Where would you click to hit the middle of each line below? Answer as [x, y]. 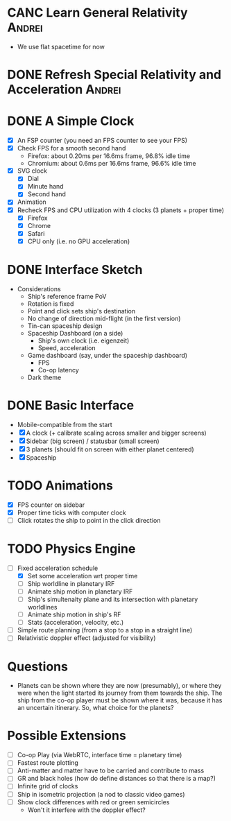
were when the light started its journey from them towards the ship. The [120, 693]
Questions [37, 666]
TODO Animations [60, 485]
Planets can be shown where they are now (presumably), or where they [119, 686]
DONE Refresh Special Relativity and [114, 75]
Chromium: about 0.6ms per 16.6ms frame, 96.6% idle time [112, 164]
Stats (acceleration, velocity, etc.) [76, 623]
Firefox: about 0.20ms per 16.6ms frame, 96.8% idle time [109, 156]
